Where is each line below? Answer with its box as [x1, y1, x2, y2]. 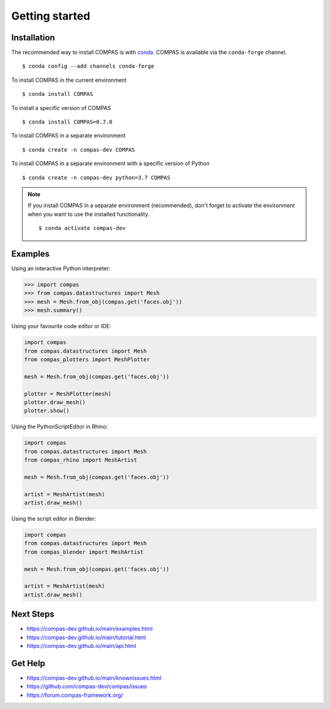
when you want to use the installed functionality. [28, 210, 150, 218]
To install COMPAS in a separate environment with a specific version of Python [11, 160, 210, 167]
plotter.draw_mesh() [24, 399, 86, 406]
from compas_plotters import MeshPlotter [24, 356, 150, 363]
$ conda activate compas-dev [38, 225, 126, 232]
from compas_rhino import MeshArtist [24, 457, 137, 464]
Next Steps [11, 609, 54, 620]
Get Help [11, 658, 46, 669]
